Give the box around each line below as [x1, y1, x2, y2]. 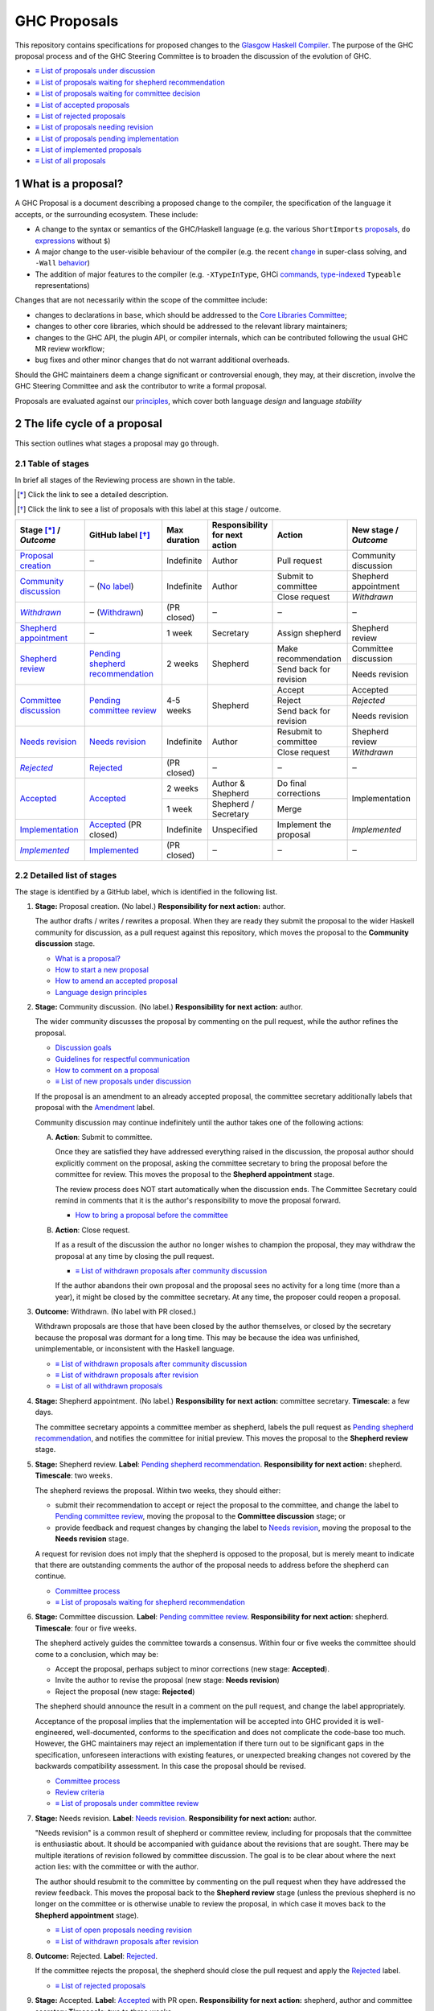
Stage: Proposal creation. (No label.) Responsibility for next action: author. [35, 901, 286, 911]
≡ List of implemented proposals [35, 145, 142, 154]
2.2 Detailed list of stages [14, 870, 117, 881]
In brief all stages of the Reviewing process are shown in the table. [14, 475, 235, 484]
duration [166, 534, 200, 545]
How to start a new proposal [55, 964, 149, 974]
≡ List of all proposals [35, 156, 106, 166]
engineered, [35, 1727, 76, 1737]
